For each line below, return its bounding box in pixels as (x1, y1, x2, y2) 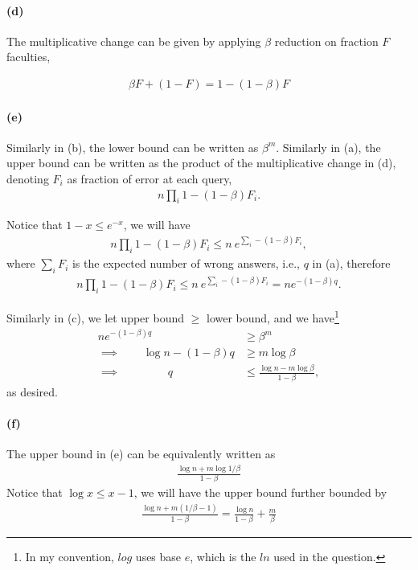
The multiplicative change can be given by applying (6, 32, 261, 49)
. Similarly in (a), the (276, 138, 381, 155)
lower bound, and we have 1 (206, 307, 339, 326)
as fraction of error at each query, (67, 170, 232, 187)
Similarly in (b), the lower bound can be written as (6, 138, 259, 155)
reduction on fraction (274, 32, 379, 49)
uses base (135, 547, 182, 564)
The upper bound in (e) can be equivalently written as (6, 445, 276, 462)
